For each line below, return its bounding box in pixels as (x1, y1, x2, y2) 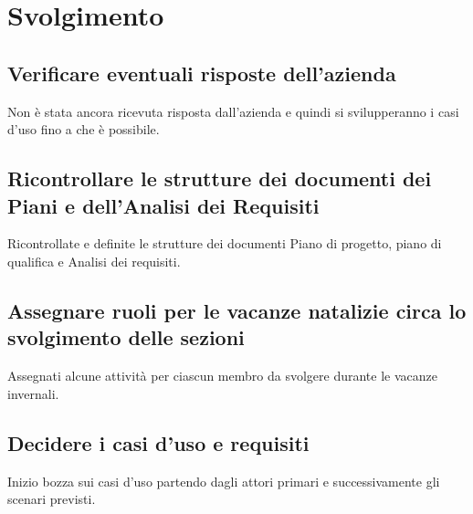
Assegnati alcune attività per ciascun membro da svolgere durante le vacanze (7, 366, 437, 385)
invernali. (7, 383, 59, 403)
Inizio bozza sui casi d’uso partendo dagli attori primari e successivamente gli (7, 471, 440, 490)
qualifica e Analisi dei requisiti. (7, 251, 181, 270)
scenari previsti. (7, 489, 96, 509)
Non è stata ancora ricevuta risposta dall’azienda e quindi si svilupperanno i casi (7, 101, 459, 121)
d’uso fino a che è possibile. (7, 120, 160, 139)
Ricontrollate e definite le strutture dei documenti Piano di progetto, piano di (7, 234, 442, 253)
